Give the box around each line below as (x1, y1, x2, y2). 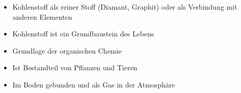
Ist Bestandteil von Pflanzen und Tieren (12, 62, 137, 73)
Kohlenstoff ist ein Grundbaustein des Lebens (12, 28, 154, 39)
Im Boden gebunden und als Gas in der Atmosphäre (12, 79, 175, 89)
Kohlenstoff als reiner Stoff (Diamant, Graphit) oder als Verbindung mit (12, 2, 237, 12)
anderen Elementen (12, 11, 73, 22)
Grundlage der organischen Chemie (12, 45, 122, 56)
